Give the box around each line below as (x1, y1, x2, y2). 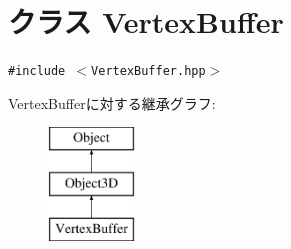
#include (8, 64, 66, 79)
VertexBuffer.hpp (91, 64, 206, 79)
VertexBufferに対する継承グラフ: (8, 92, 216, 113)
